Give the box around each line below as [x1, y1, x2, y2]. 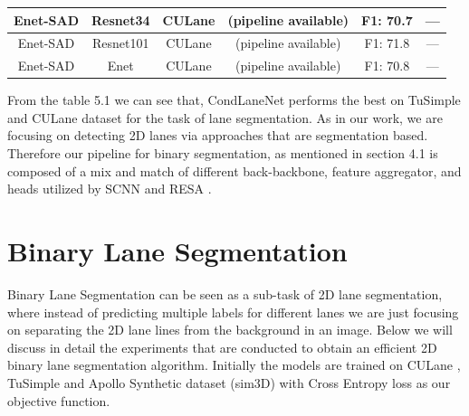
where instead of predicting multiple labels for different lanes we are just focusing [7, 302, 459, 321]
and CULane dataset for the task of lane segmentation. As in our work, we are [7, 108, 443, 127]
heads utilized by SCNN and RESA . [7, 179, 212, 198]
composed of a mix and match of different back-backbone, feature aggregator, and [7, 161, 462, 180]
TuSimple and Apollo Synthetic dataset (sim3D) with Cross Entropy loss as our [7, 373, 451, 392]
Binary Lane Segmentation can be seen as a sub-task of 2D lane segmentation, [7, 284, 443, 303]
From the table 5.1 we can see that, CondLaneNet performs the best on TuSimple [7, 90, 461, 109]
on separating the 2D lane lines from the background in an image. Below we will [7, 320, 453, 339]
